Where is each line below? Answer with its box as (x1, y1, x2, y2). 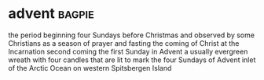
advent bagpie (8, 5, 94, 23)
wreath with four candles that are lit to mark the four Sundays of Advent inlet (8, 55, 256, 64)
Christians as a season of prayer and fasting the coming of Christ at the (8, 38, 240, 47)
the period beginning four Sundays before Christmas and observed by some (8, 30, 255, 40)
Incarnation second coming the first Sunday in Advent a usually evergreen (8, 47, 248, 56)
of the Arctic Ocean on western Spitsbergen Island (8, 63, 172, 72)
